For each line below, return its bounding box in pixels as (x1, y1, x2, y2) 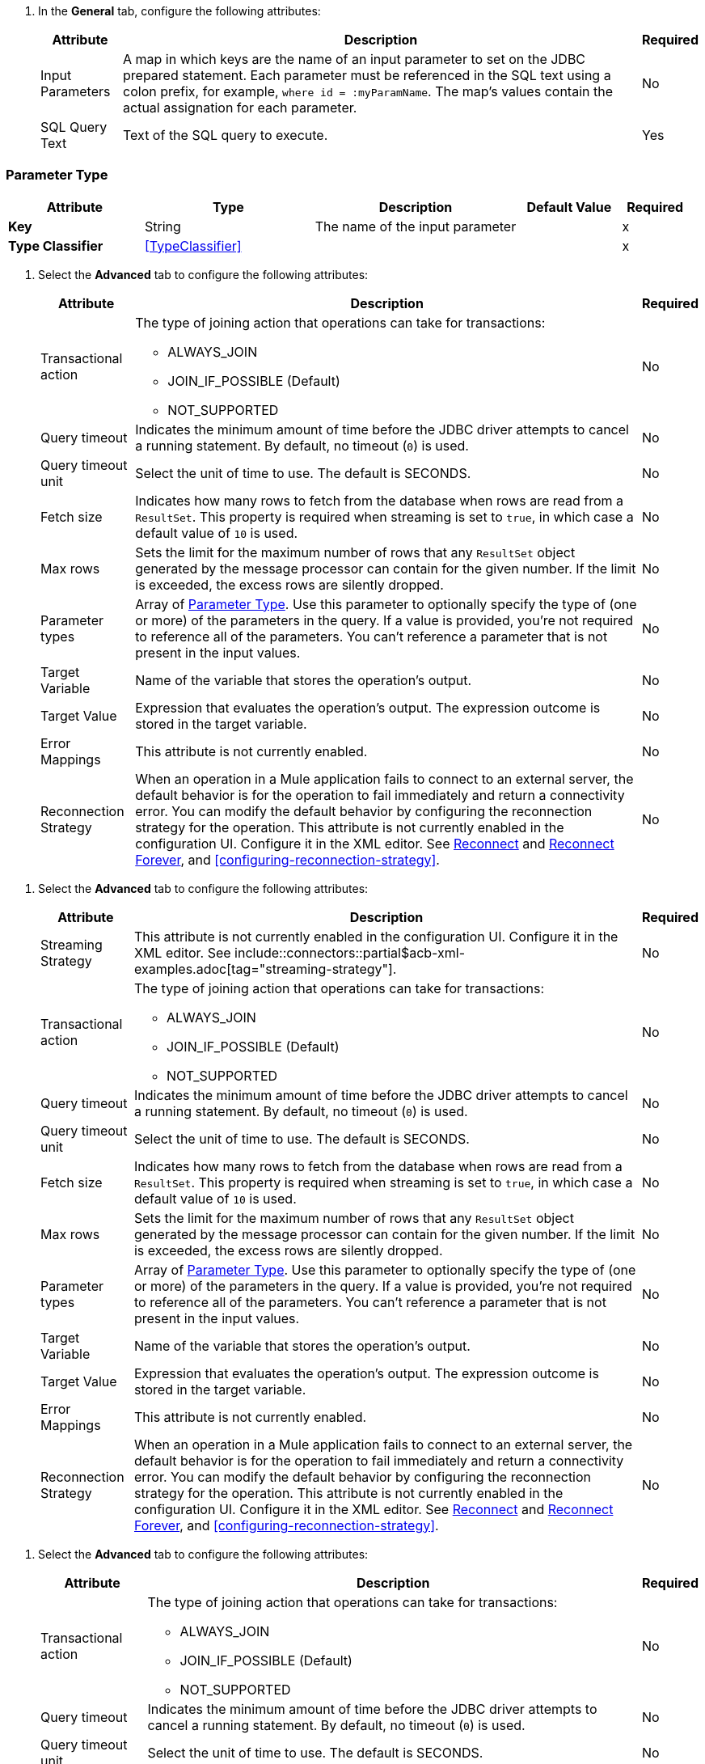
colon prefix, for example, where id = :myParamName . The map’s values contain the (123, 83, 613, 99)
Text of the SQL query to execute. (123, 127, 328, 143)
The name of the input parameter (315, 218, 517, 235)
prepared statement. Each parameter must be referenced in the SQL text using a (123, 67, 611, 83)
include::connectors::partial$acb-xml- (234, 944, 466, 961)
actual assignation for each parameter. (123, 99, 357, 116)
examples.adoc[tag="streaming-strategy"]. (133, 960, 397, 977)
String (144, 218, 181, 235)
